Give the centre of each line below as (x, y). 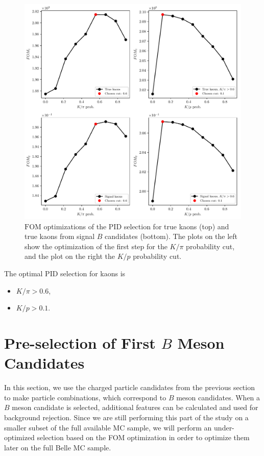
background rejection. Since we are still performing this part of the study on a (126, 417)
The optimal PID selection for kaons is (65, 273)
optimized (19, 437)
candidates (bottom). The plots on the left (171, 236)
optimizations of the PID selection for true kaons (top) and (136, 226)
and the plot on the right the (70, 256)
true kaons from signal (60, 236)
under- (224, 427)
